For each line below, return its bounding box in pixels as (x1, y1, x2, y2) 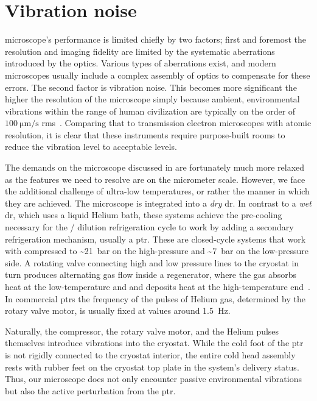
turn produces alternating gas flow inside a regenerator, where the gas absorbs (5, 268, 297, 281)
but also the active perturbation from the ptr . (5, 384, 176, 397)
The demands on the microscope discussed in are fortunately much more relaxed (5, 161, 305, 174)
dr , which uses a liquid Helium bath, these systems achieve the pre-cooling (5, 208, 282, 221)
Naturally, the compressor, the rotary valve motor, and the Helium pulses (5, 324, 279, 337)
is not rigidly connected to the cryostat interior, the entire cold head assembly (5, 348, 296, 361)
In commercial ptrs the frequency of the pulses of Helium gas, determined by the (5, 292, 305, 305)
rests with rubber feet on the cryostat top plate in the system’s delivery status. (5, 360, 299, 373)
